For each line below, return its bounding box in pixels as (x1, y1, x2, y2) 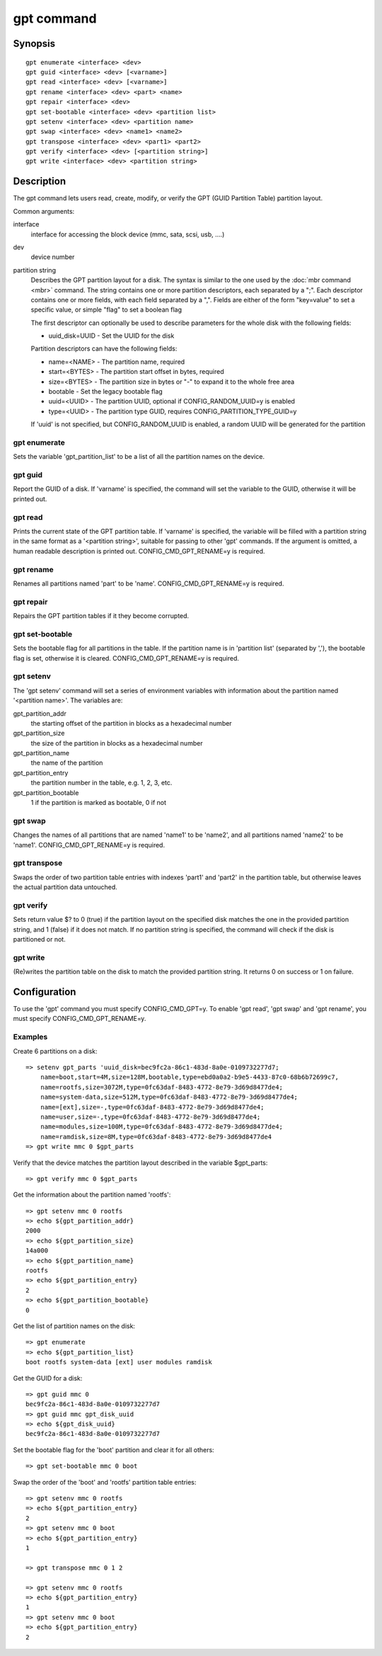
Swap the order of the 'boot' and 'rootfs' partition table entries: (13, 1478, 197, 1486)
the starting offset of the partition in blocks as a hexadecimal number (30, 719, 233, 727)
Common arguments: (13, 207, 75, 215)
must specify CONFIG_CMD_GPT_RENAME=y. (13, 1015, 146, 1023)
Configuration (13, 986, 76, 998)
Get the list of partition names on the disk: (13, 1321, 136, 1330)
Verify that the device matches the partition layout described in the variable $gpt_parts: (13, 1158, 268, 1167)
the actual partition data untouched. (13, 883, 118, 891)
